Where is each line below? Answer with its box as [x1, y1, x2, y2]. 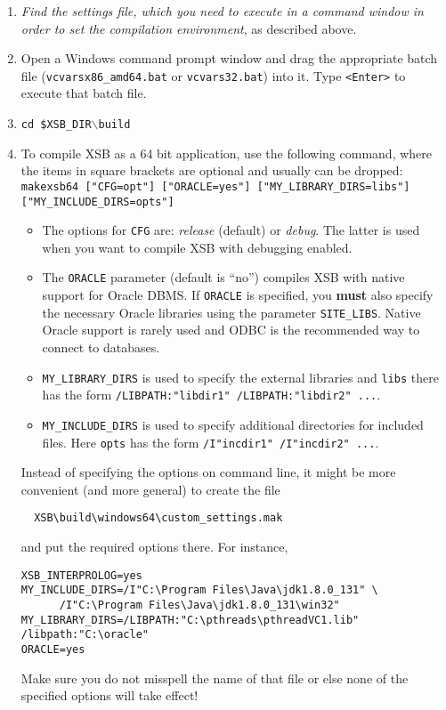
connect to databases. [42, 338, 160, 356]
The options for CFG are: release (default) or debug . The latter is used [42, 221, 420, 239]
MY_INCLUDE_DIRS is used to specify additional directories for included [42, 415, 424, 433]
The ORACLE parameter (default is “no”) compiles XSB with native [42, 268, 405, 286]
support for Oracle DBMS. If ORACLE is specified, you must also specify [42, 286, 434, 304]
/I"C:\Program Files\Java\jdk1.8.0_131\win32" [59, 598, 340, 611]
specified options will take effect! [20, 686, 199, 705]
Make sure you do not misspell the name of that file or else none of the [20, 668, 409, 687]
